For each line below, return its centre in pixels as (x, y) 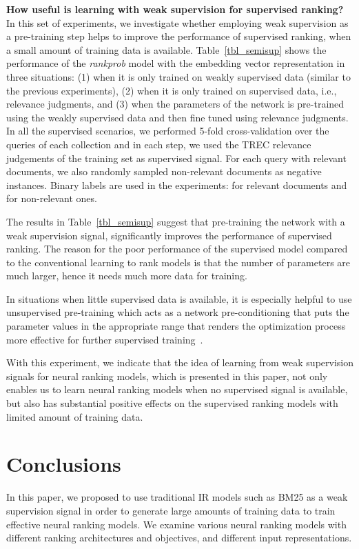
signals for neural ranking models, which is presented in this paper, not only (167, 376)
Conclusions (64, 464)
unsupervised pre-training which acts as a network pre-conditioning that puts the (178, 312)
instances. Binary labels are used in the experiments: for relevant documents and (177, 184)
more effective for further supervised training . (105, 339)
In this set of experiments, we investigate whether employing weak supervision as (177, 22)
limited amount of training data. (75, 416)
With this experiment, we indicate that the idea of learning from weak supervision (180, 362)
